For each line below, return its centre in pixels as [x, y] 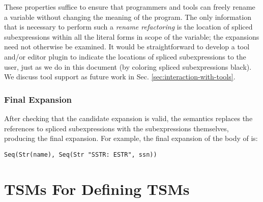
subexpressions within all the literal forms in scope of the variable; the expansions [132, 36]
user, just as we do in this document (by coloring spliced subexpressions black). [128, 66]
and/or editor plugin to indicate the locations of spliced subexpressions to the [125, 56]
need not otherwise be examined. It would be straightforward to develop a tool [127, 47]
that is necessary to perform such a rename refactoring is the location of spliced [128, 27]
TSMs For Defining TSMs [97, 189]
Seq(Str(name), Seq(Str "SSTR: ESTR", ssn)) [81, 154]
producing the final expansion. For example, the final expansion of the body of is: [131, 138]
